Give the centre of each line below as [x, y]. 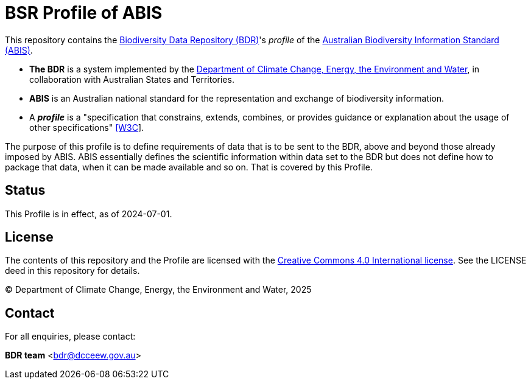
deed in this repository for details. [72, 271]
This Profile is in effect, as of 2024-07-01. [89, 214]
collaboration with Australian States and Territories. [132, 79]
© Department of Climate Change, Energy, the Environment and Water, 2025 [158, 290]
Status [25, 190]
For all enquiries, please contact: [70, 337]
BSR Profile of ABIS [84, 13]
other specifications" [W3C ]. [87, 127]
